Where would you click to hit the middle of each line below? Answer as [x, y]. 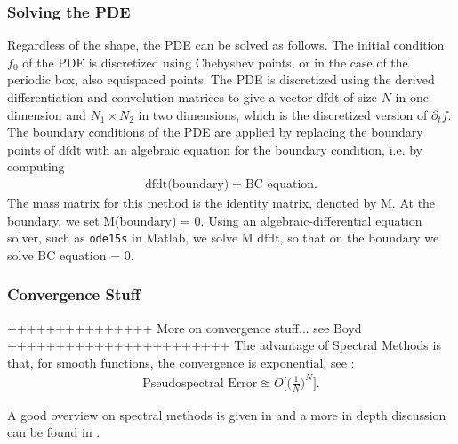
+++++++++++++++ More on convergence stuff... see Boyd [185, 327]
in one [412, 97]
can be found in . [54, 432]
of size [361, 97]
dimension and [47, 114]
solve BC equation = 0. [71, 254]
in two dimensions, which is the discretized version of [283, 114]
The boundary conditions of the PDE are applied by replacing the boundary [215, 132]
